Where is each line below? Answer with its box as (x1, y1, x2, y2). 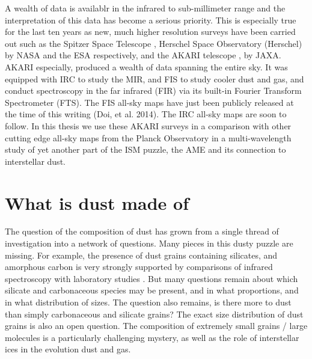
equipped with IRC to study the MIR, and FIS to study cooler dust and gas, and (5, 72, 304, 85)
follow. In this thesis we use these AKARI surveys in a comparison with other (5, 119, 292, 132)
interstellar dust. (5, 155, 66, 167)
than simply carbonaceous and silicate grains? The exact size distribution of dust (5, 307, 304, 320)
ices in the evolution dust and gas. (5, 343, 131, 355)
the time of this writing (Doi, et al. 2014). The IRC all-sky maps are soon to (5, 108, 287, 120)
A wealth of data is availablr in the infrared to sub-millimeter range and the (5, 2, 286, 14)
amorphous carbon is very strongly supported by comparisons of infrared (5, 260, 273, 273)
